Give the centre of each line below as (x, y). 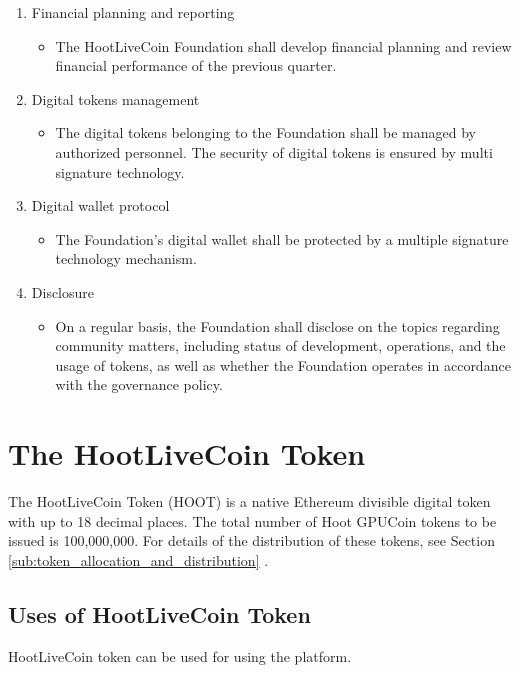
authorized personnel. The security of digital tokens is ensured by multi (274, 151)
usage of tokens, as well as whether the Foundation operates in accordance (283, 364)
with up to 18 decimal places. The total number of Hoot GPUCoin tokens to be (252, 520)
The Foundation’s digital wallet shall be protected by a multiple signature (282, 238)
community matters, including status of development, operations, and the (280, 345)
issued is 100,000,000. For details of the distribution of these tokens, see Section (251, 540)
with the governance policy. (139, 384)
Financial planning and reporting (133, 12)
